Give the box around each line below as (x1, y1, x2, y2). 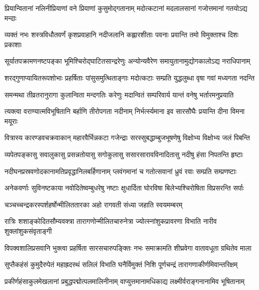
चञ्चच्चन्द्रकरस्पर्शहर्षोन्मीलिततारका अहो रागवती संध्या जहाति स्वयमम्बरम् (4, 199, 182, 209)
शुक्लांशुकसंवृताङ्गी (4, 225, 52, 236)
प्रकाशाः (4, 39, 22, 49)
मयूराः (4, 115, 18, 126)
